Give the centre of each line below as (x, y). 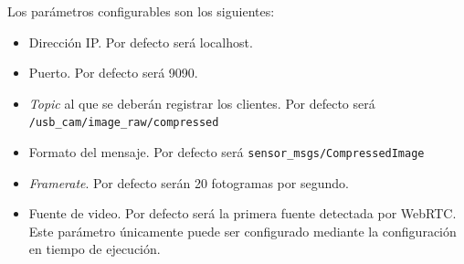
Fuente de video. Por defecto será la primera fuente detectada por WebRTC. (243, 213)
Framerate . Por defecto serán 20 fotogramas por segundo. (189, 182)
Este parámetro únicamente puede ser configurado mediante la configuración (243, 231)
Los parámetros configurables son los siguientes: (141, 11)
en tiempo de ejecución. (95, 249)
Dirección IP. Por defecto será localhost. (141, 42)
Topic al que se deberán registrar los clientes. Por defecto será (202, 103)
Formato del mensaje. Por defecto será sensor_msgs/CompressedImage (227, 152)
